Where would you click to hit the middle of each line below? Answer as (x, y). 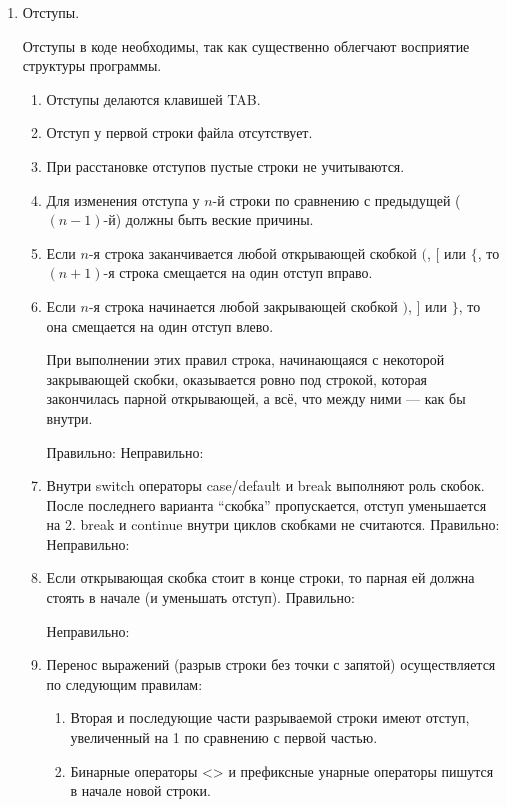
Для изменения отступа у (123, 199)
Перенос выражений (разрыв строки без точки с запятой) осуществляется (271, 664)
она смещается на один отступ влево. (160, 325)
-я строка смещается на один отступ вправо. (238, 272)
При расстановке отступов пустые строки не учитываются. (225, 165)
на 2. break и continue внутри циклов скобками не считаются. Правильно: (273, 524)
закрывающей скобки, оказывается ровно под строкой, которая (237, 378)
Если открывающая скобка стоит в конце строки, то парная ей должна (260, 577)
